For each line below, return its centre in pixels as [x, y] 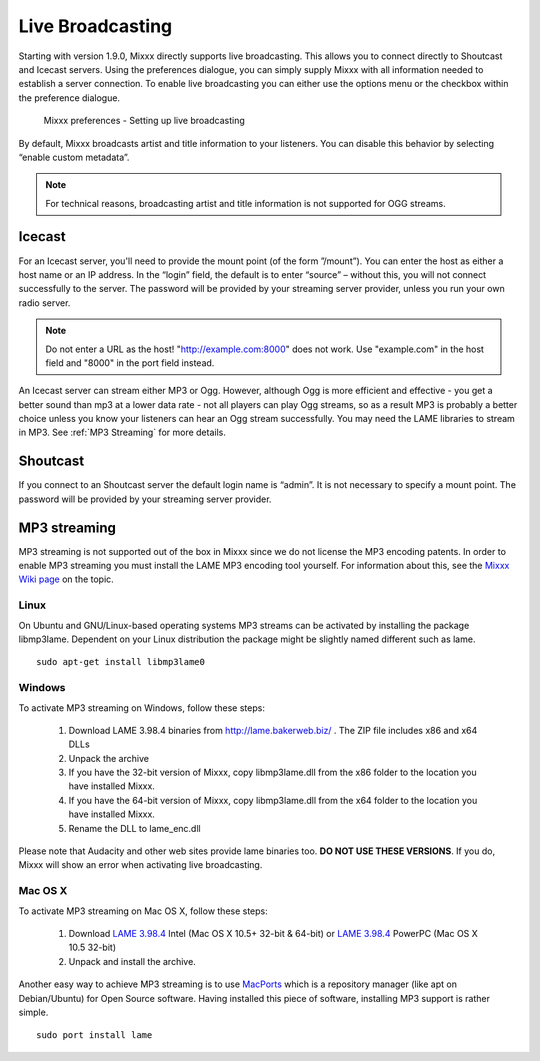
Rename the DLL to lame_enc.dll [134, 828]
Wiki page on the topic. [66, 579]
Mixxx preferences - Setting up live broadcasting [144, 121]
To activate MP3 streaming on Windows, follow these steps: [141, 707]
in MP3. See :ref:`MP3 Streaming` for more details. [122, 432]
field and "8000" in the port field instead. [130, 362]
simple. [33, 1012]
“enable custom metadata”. [74, 157]
